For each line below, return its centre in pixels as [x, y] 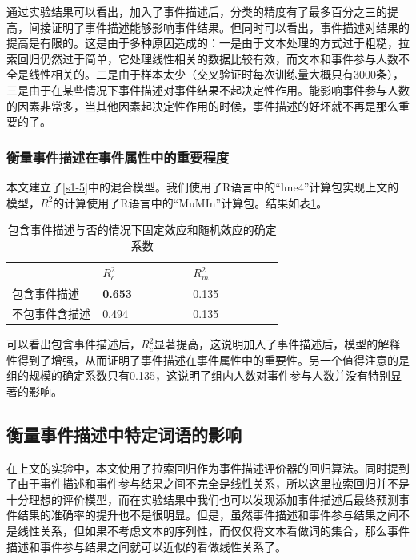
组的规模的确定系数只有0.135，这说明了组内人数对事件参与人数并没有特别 [198, 375]
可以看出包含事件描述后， [74, 344]
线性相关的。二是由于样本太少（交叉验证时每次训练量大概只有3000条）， [216, 74]
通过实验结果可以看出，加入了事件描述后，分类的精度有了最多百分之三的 [197, 11]
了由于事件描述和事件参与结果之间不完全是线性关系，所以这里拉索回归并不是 [208, 483]
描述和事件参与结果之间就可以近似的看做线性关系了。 [146, 546]
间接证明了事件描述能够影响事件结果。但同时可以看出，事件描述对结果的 [219, 27]
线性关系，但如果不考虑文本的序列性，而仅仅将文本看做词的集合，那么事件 [213, 531]
